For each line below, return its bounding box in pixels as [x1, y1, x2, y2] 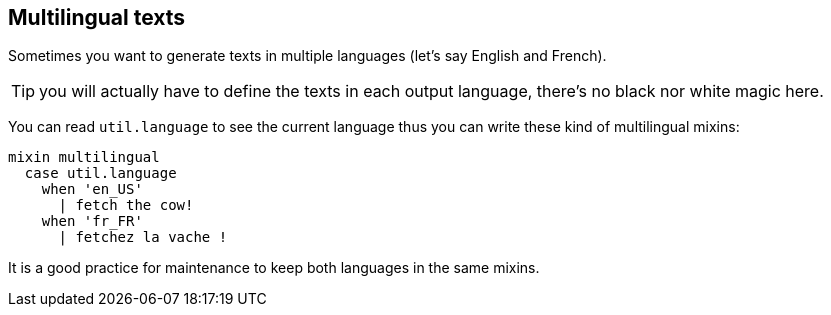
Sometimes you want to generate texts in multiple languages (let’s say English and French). [8, 47, 607, 65]
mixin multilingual [8, 149, 160, 166]
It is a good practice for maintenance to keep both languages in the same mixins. [8, 259, 540, 277]
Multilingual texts [8, 5, 186, 30]
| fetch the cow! [58, 197, 194, 214]
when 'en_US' [41, 181, 143, 198]
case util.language [24, 165, 177, 182]
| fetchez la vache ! [58, 229, 228, 246]
